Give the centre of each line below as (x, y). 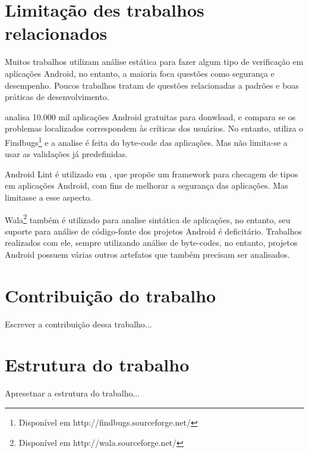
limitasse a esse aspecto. (48, 197)
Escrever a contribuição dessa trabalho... (78, 324)
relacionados (56, 33)
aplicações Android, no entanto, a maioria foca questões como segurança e (140, 73)
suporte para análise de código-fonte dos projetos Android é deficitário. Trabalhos (153, 231)
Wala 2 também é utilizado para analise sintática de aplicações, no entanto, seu (148, 218)
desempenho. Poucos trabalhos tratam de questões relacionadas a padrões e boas (152, 85)
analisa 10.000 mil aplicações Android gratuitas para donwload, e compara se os (150, 116)
